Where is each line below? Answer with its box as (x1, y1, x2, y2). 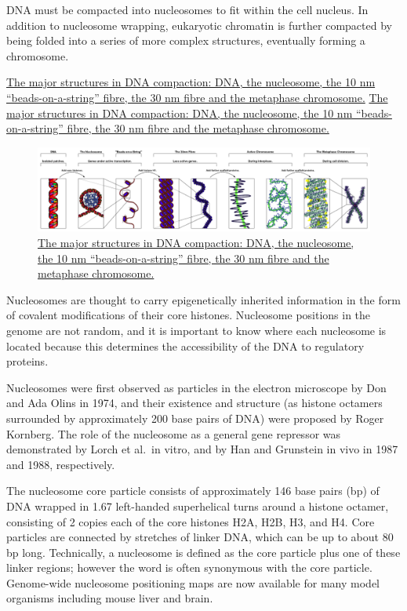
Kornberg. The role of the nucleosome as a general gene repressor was (6, 425, 341, 442)
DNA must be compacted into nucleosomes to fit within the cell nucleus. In (6, 2, 369, 17)
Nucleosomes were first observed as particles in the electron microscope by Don (6, 379, 387, 395)
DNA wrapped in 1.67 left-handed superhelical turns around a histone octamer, (6, 497, 389, 514)
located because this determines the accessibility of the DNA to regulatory (6, 337, 365, 354)
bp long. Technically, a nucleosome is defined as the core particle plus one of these (6, 544, 401, 560)
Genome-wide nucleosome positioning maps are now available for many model (6, 574, 380, 591)
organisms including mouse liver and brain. (6, 590, 213, 606)
